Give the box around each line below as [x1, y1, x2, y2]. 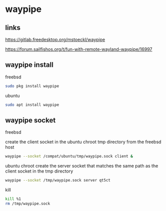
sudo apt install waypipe [5, 102, 59, 107]
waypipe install [5, 61, 53, 69]
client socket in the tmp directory [5, 168, 73, 174]
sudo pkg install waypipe [5, 83, 59, 88]
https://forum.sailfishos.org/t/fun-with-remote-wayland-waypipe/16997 [5, 46, 152, 52]
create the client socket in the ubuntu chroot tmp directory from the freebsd [5, 139, 161, 145]
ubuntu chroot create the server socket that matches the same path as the [5, 163, 158, 169]
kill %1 [5, 197, 21, 202]
